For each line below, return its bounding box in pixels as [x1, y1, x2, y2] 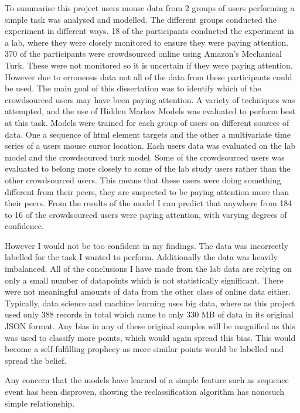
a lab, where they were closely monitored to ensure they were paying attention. [5, 36, 289, 48]
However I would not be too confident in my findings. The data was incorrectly [5, 239, 289, 251]
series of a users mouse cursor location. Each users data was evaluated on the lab [5, 139, 296, 152]
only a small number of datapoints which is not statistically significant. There [5, 274, 284, 286]
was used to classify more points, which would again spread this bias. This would [5, 331, 296, 343]
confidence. [5, 220, 44, 232]
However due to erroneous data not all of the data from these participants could [5, 70, 292, 83]
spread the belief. [5, 354, 67, 366]
